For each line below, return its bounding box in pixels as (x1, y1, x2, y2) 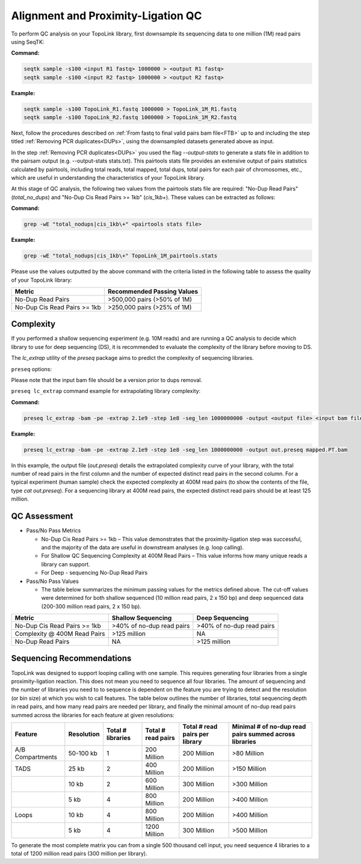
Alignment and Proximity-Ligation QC (11, 9, 202, 22)
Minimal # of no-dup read (232, 722, 306, 730)
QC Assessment (11, 511, 73, 522)
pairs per (182, 730, 209, 738)
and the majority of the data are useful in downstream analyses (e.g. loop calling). (41, 543, 244, 551)
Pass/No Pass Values (26, 578, 79, 585)
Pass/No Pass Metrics (26, 527, 81, 534)
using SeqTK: (11, 38, 45, 45)
